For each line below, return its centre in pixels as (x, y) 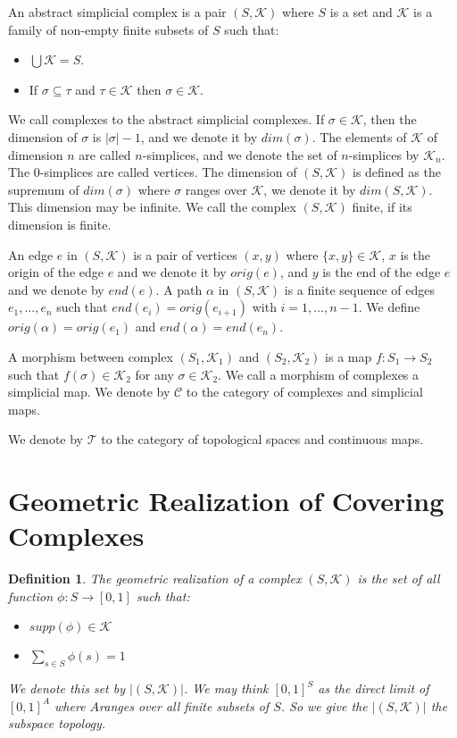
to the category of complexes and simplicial (304, 392)
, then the (390, 119)
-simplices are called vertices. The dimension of (168, 172)
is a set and (361, 12)
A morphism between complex (91, 356)
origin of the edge (56, 272)
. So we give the (324, 705)
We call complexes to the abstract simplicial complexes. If (166, 119)
